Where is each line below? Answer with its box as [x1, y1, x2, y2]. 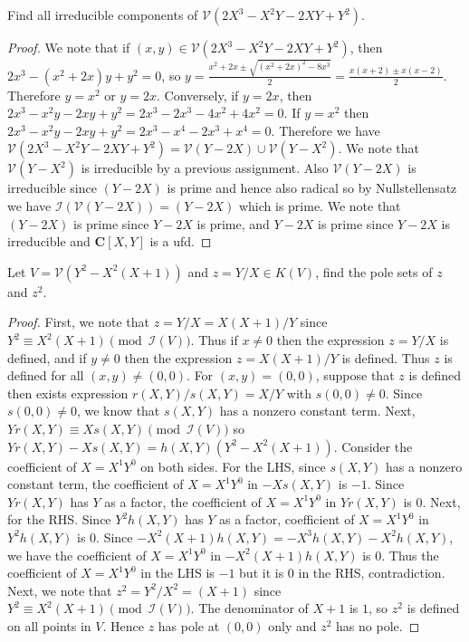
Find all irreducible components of [7, 5, 198, 24]
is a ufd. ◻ [149, 232, 212, 251]
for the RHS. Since [7, 510, 111, 529]
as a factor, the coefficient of [104, 492, 262, 511]
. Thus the [381, 545, 439, 564]
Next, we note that [7, 580, 112, 599]
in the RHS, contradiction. [298, 563, 445, 582]
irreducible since [7, 178, 97, 197]
